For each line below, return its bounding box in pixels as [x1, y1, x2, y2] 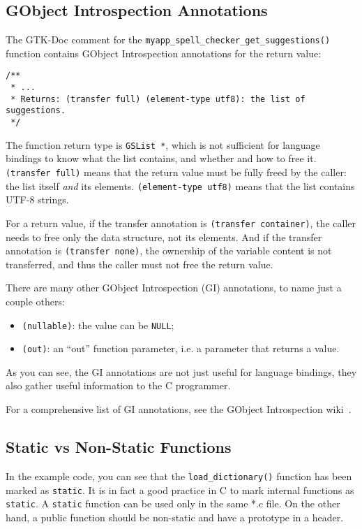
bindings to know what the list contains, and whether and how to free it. [6, 151, 317, 166]
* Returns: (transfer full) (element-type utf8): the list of [10, 94, 306, 104]
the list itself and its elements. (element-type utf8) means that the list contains [6, 178, 355, 193]
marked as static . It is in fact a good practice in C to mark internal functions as [6, 482, 354, 497]
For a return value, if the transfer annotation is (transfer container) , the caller [6, 215, 356, 230]
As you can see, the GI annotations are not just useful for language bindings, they [6, 364, 357, 379]
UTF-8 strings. [6, 192, 69, 207]
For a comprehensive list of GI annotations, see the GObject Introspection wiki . [6, 402, 352, 416]
